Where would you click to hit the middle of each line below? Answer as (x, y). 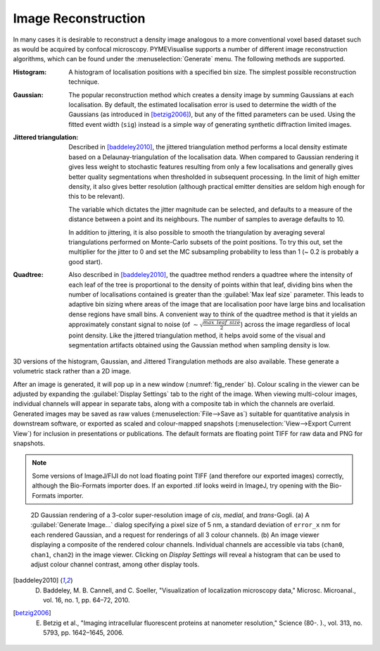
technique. (84, 82)
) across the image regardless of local (295, 325)
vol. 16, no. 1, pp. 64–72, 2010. (87, 600)
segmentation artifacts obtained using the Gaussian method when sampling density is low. (199, 345)
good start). (85, 261)
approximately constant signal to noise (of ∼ (133, 325)
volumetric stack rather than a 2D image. (72, 371)
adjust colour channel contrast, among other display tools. (115, 564)
